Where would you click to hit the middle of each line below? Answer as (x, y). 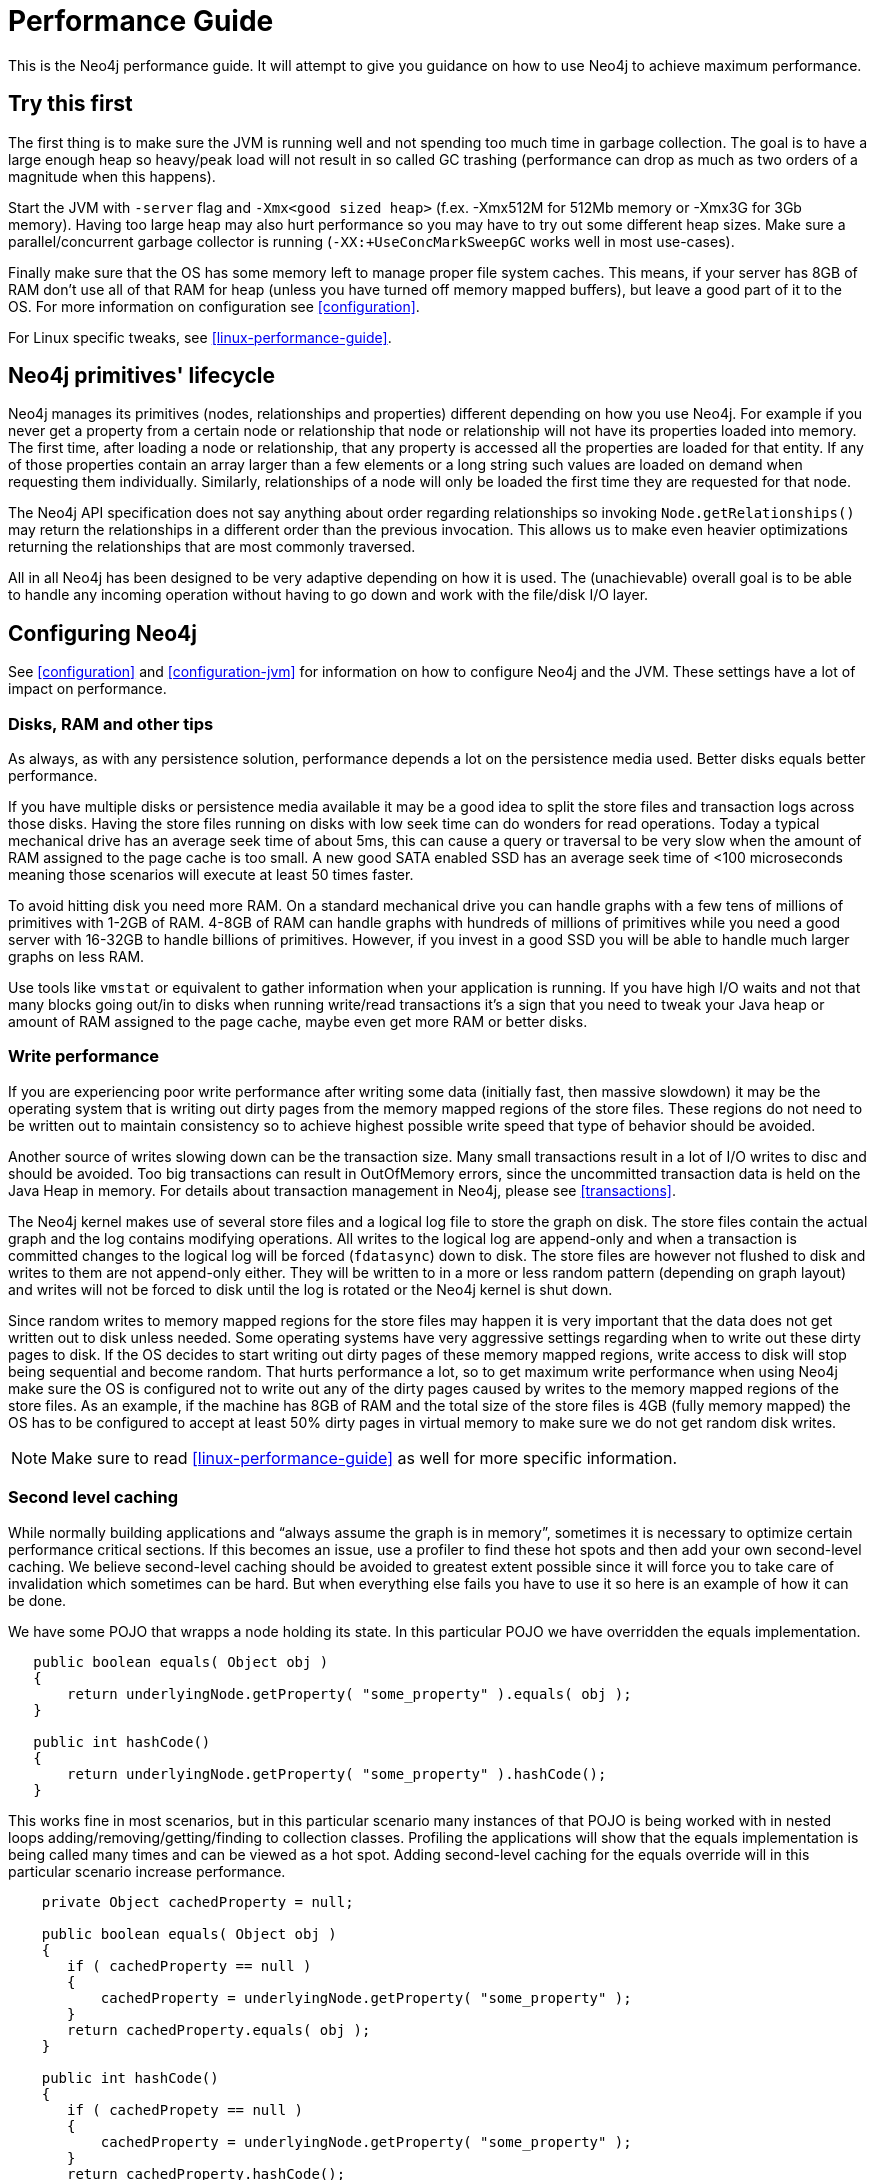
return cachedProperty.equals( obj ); (219, 2029)
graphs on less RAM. (76, 957)
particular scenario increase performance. (147, 1871)
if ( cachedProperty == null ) (189, 1965)
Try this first (70, 104)
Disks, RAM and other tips (111, 723)
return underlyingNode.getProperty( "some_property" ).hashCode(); (337, 1773)
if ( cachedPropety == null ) (185, 2109)
